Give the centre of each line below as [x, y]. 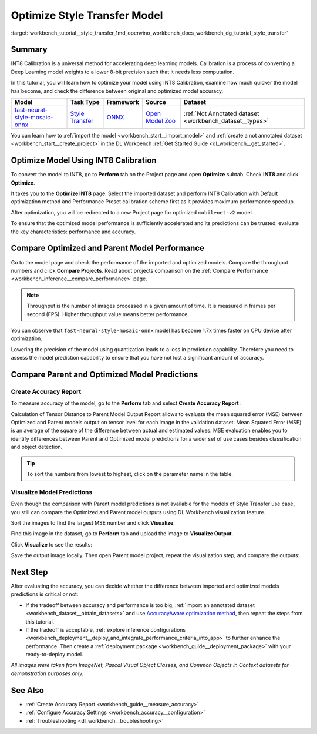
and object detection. [37, 447]
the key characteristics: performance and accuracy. [73, 232]
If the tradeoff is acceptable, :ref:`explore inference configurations [106, 629]
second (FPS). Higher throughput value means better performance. [108, 314]
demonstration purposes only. [47, 673]
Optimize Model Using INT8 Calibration [84, 161]
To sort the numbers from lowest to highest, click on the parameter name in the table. [130, 474]
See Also [27, 690]
